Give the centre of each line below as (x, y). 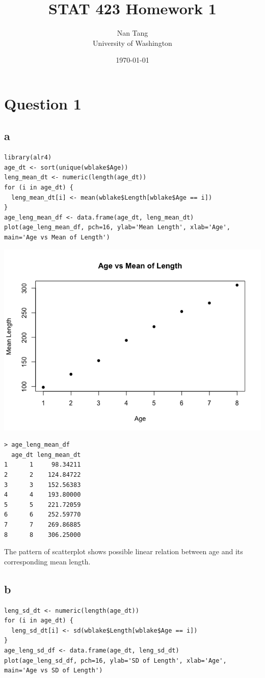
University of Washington (132, 43)
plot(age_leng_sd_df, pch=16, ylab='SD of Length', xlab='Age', (115, 660)
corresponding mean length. (47, 561)
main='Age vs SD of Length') (54, 671)
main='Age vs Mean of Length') (57, 238)
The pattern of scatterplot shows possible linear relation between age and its (124, 551)
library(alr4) (28, 158)
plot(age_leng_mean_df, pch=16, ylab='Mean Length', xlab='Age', (117, 227)
